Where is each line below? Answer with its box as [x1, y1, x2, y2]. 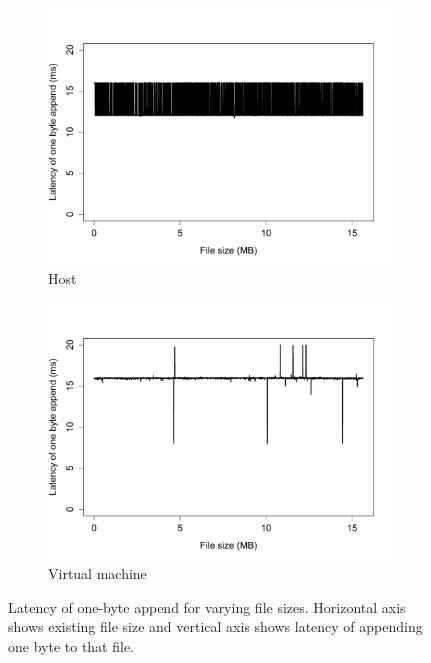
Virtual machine [48, 563, 147, 584]
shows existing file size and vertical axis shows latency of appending [8, 616, 423, 637]
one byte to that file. [8, 635, 134, 656]
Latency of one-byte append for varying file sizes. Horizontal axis [8, 596, 406, 617]
